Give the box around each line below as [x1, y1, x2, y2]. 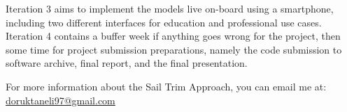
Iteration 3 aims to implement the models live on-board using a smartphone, [6, 1, 334, 15]
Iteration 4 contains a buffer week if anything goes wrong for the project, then [6, 29, 341, 43]
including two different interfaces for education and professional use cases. [6, 15, 322, 29]
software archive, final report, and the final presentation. [6, 56, 248, 70]
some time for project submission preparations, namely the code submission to [6, 42, 342, 56]
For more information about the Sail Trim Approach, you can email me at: [6, 79, 327, 93]
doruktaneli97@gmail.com [6, 93, 115, 107]
